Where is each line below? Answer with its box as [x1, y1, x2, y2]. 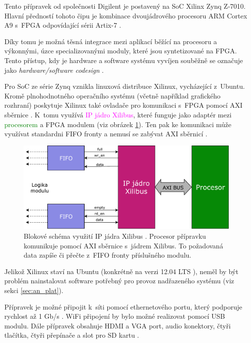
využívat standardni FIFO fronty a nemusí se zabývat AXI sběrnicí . [4, 129, 207, 139]
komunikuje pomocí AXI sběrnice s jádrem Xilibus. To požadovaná [24, 240, 223, 250]
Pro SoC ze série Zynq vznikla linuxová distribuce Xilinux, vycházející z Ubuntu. [4, 81, 245, 91]
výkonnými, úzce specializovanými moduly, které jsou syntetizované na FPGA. [4, 46, 237, 56]
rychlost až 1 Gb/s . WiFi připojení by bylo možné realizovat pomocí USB [4, 311, 225, 321]
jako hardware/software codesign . [4, 65, 104, 75]
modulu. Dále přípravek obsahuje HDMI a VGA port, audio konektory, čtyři [4, 320, 231, 330]
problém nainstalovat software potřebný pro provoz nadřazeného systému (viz [4, 276, 234, 286]
